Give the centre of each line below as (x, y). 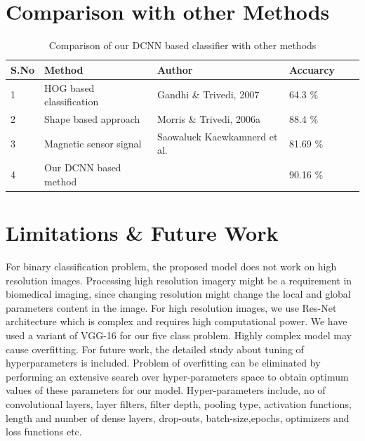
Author (175, 69)
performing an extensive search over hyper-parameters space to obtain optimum (177, 376)
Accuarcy (312, 69)
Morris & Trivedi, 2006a (209, 119)
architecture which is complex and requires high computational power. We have (177, 321)
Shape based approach (92, 119)
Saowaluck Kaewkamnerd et (217, 136)
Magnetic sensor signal (93, 143)
